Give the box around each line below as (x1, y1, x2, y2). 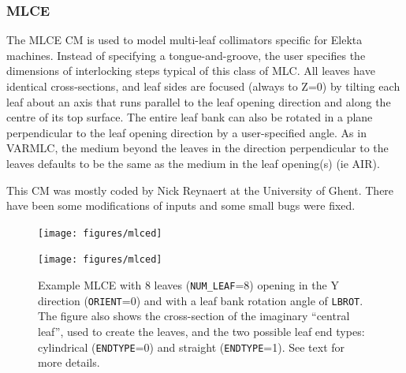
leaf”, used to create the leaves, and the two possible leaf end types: (38, 323, 365, 339)
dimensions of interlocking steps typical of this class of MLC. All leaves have (6, 62, 375, 79)
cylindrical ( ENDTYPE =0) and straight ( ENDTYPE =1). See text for (38, 338, 345, 355)
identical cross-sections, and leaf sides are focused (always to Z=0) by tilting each (6, 78, 400, 94)
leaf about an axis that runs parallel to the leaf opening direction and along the (6, 93, 391, 110)
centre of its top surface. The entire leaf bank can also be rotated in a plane (6, 109, 373, 125)
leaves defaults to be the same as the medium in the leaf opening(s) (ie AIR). (6, 155, 380, 171)
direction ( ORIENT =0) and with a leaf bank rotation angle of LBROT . (38, 292, 363, 308)
